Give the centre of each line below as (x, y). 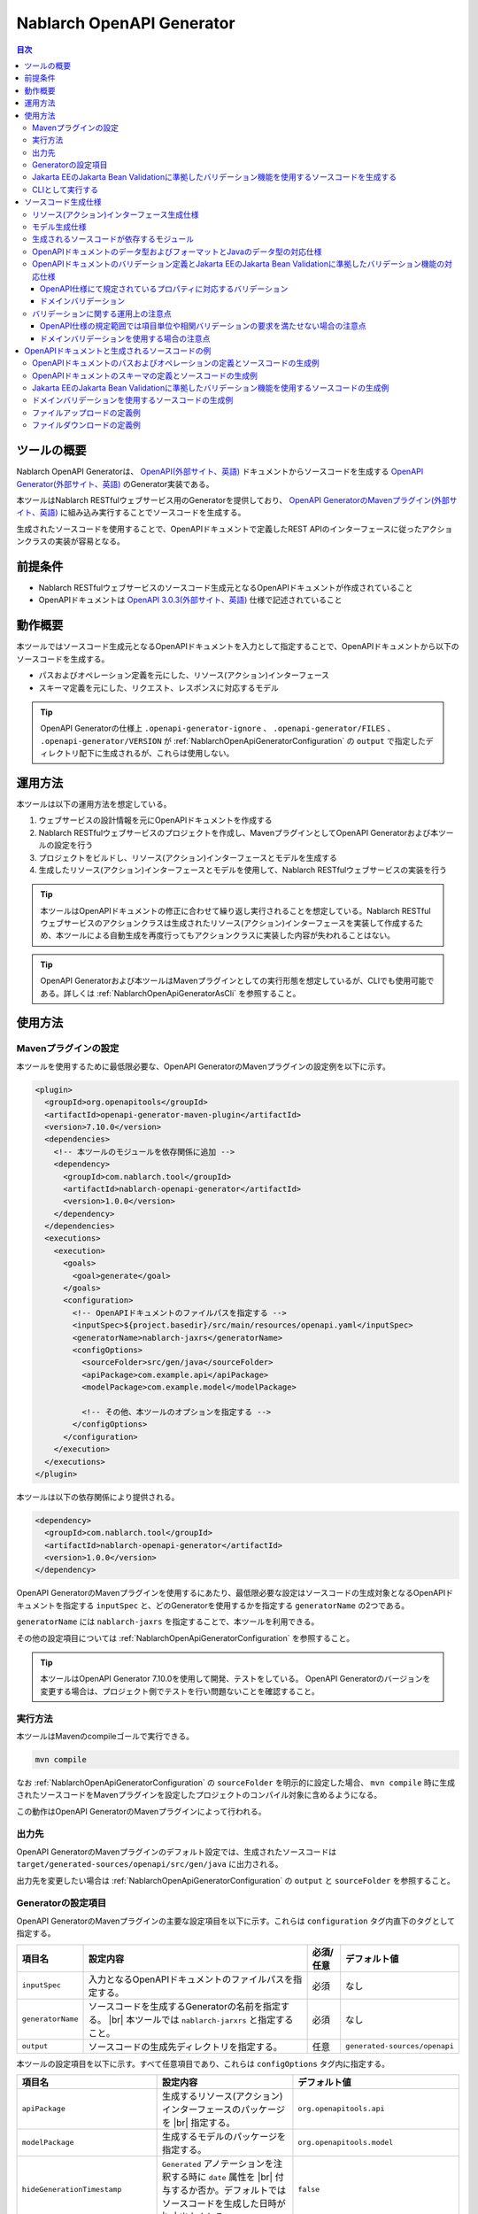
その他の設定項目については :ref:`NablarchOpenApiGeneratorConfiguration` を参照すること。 (185, 1637)
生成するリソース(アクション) (223, 2096)
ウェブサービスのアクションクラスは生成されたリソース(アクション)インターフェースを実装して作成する (228, 923)
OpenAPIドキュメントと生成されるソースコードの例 (118, 351)
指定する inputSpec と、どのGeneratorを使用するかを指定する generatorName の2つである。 (236, 1605)
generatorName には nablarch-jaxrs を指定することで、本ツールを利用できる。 (168, 1622)
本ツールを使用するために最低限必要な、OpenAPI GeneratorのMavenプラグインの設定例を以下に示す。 (204, 1066)
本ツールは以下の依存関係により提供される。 (98, 1497)
